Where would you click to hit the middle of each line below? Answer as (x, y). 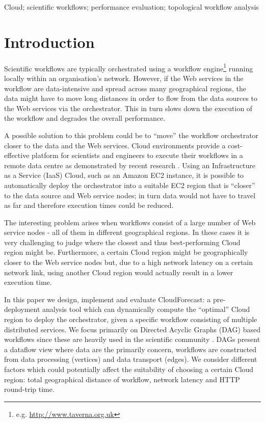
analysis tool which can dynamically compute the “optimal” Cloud (146, 309)
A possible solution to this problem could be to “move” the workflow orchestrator (131, 135)
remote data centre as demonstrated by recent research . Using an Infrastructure (130, 165)
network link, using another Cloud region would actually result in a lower (119, 272)
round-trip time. (29, 389)
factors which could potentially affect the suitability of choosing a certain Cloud (129, 369)
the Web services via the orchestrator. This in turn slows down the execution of (128, 108)
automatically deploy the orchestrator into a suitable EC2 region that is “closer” (130, 185)
